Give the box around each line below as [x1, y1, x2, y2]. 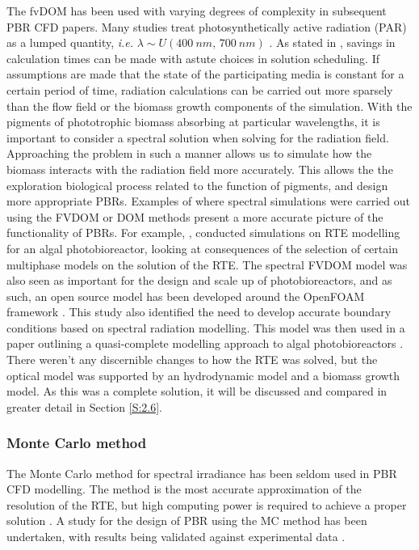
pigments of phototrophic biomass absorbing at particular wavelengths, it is [6, 113, 380, 130]
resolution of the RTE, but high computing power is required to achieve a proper [6, 496, 407, 513]
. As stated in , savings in [269, 34, 396, 51]
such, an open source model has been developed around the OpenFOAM [6, 287, 365, 304]
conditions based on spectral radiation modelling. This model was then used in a [6, 319, 405, 336]
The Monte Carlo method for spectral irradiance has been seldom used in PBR [6, 464, 397, 481]
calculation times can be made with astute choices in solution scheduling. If [6, 49, 379, 66]
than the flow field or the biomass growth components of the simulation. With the [6, 97, 413, 114]
